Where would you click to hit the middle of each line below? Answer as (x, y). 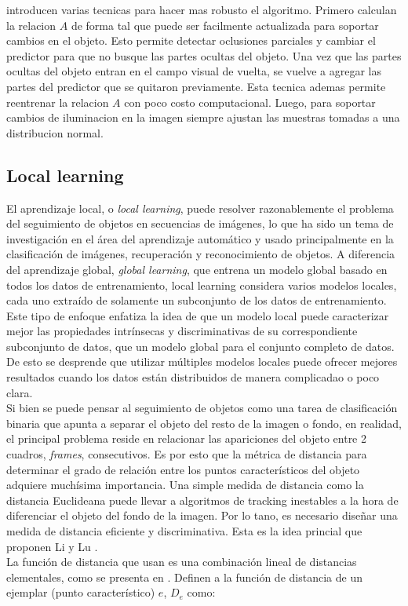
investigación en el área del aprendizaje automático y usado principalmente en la (200, 238)
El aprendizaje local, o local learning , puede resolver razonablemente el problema (200, 208)
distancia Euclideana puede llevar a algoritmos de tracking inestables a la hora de (202, 500)
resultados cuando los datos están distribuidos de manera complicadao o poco (193, 377)
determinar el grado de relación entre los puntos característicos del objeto (183, 469)
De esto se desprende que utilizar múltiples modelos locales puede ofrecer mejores (202, 361)
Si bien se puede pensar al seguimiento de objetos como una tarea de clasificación (202, 408)
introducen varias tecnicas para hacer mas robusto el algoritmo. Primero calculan (202, 9)
